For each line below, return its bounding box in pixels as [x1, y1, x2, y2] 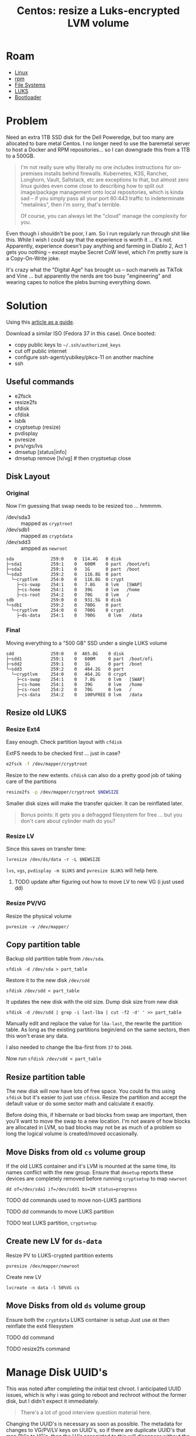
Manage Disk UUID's [6, 1366, 108, 1379]
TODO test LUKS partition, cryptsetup [6, 1219, 97, 1226]
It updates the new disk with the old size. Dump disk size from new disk [6, 999, 178, 1006]
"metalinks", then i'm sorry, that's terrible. [20, 201, 121, 208]
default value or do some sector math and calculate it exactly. [6, 1100, 155, 1107]
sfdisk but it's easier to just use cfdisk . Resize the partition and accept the [6, 1094, 187, 1101]
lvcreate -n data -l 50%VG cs [6, 1284, 80, 1291]
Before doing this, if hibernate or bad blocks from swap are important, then [6, 1112, 187, 1119]
